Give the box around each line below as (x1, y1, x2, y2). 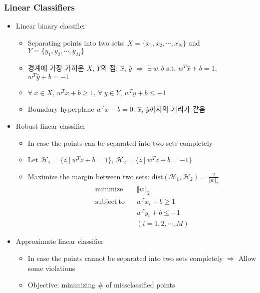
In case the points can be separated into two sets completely (28, 137, 213, 148)
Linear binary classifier (16, 21, 86, 31)
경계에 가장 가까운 (28, 63, 84, 73)
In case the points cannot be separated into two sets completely (28, 253, 223, 263)
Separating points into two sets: (28, 37, 125, 48)
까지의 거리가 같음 (149, 104, 206, 114)
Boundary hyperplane (28, 104, 94, 114)
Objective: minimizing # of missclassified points (28, 279, 175, 290)
